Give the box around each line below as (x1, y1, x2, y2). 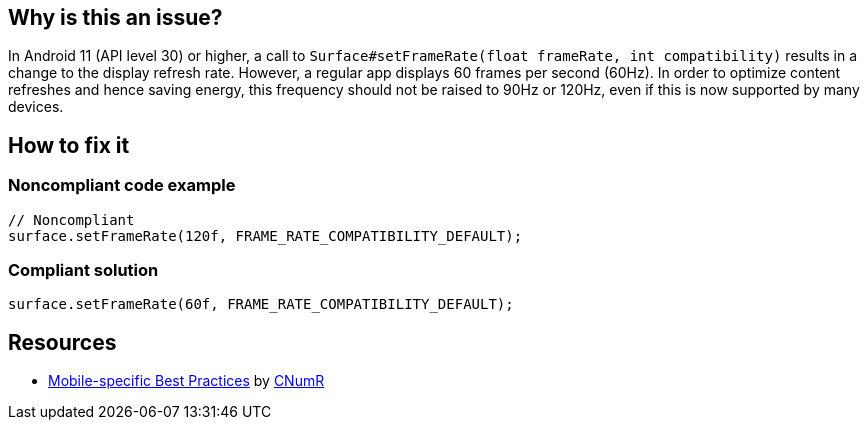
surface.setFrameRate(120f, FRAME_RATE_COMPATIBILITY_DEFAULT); (8, 227, 523, 244)
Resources (8, 329, 117, 355)
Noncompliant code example (8, 175, 236, 196)
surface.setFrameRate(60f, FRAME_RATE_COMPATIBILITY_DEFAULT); (8, 296, 514, 313)
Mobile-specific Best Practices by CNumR (48, 372, 325, 390)
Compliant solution (8, 260, 159, 281)
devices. (8, 98, 64, 116)
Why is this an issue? (8, 5, 223, 30)
